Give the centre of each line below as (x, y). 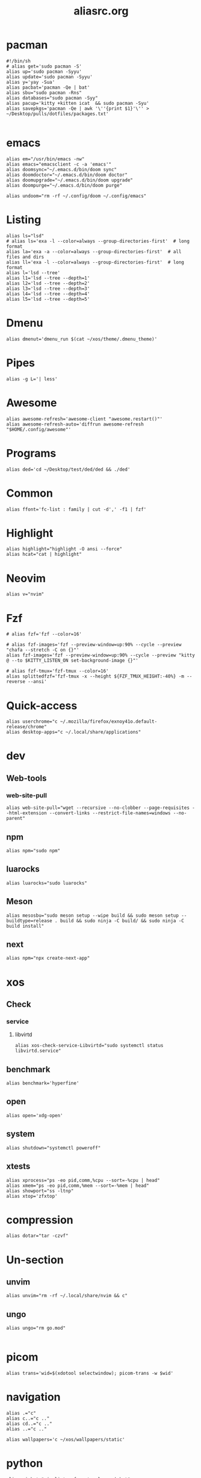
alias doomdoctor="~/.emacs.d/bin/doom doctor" (67, 175)
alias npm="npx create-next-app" (48, 958)
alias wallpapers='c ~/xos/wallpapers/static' (66, 1440)
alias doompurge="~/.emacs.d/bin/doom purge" (64, 185)
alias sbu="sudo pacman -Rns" (44, 93)
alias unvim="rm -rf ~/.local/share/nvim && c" (67, 1296)
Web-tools (26, 778)
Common (29, 493)
